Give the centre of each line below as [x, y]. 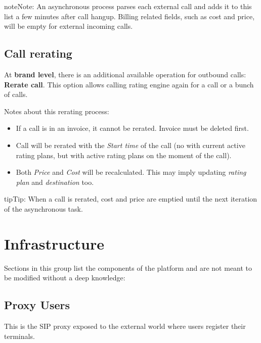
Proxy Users [37, 305]
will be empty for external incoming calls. [69, 26]
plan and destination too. [55, 182]
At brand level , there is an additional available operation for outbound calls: [125, 74]
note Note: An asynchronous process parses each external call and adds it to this [128, 6]
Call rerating [38, 53]
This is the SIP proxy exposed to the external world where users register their [125, 326]
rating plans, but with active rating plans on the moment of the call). [124, 155]
